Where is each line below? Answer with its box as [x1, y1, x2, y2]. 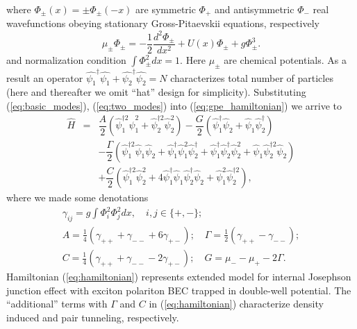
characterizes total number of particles [170, 70, 333, 85]
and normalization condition [6, 53, 126, 67]
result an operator [6, 70, 83, 85]
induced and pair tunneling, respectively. [6, 310, 179, 324]
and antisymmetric [215, 2, 294, 16]
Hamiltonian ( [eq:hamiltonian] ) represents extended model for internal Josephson [6, 269, 351, 284]
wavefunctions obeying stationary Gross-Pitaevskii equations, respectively [6, 16, 319, 31]
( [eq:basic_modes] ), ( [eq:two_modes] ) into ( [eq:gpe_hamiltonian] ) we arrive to [6, 98, 342, 112]
